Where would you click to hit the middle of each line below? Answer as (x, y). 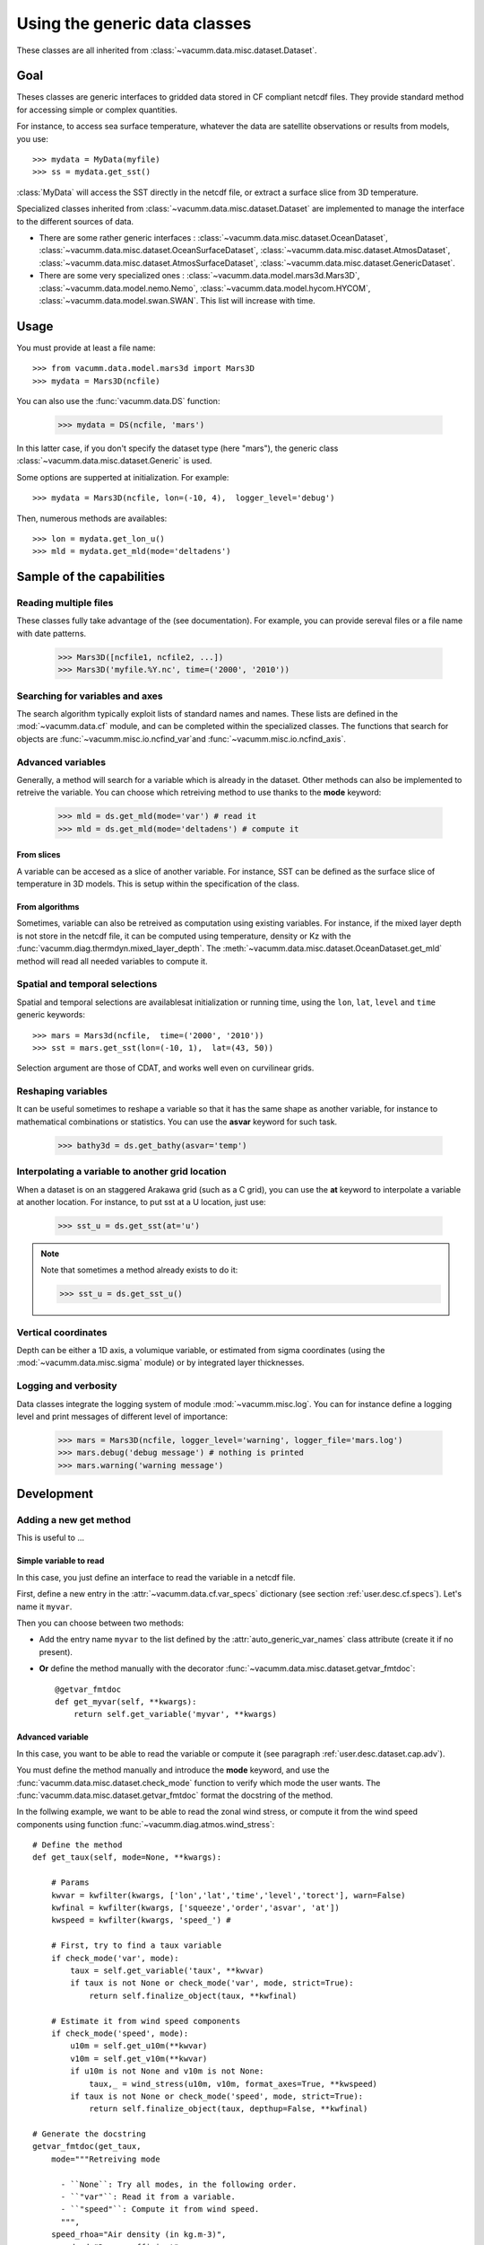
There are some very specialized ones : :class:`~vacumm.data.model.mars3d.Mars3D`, (199, 276)
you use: (33, 138)
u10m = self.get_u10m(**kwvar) (139, 2046)
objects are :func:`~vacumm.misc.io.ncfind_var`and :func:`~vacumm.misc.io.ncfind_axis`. (181, 739)
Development (55, 1494)
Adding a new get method (74, 1520)
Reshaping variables (62, 1091)
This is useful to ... (51, 1538)
